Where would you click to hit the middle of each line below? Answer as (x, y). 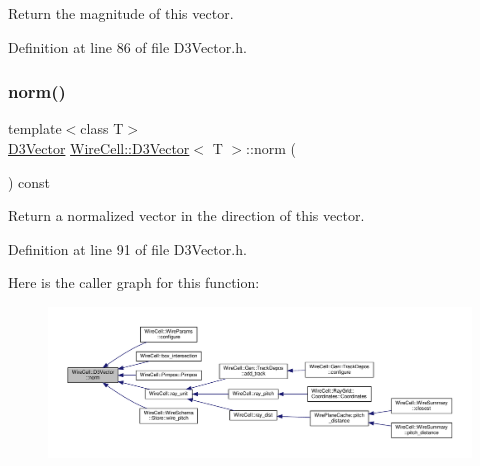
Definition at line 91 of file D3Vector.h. (127, 248)
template (35, 128)
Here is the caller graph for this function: (134, 282)
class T (102, 128)
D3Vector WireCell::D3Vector (99, 148)
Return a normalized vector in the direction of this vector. (186, 215)
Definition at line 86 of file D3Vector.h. (127, 46)
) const (29, 181)
